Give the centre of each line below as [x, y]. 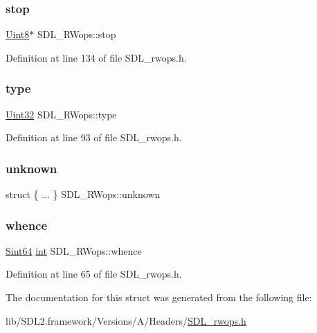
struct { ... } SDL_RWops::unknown [83, 194]
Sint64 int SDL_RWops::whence [74, 250]
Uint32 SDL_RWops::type [61, 114]
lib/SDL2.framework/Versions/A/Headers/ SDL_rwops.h [126, 320]
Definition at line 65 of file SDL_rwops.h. [94, 274]
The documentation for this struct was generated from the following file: [159, 297]
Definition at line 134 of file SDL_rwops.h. [96, 57]
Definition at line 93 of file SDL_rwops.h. [94, 137]
